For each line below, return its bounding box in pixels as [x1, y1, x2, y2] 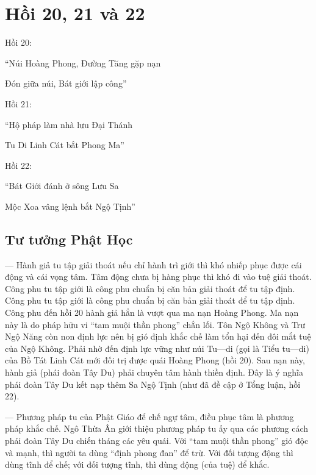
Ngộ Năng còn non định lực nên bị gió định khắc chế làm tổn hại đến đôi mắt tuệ [5, 330, 311, 343]
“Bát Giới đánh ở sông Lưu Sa [5, 179, 119, 192]
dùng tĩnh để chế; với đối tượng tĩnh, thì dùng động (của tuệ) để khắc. [5, 458, 270, 471]
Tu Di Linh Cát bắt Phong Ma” [5, 138, 124, 151]
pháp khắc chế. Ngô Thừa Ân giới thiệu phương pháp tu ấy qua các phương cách [5, 422, 309, 435]
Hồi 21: [5, 97, 32, 110]
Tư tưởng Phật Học [5, 229, 133, 248]
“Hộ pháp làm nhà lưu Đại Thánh [5, 118, 133, 130]
